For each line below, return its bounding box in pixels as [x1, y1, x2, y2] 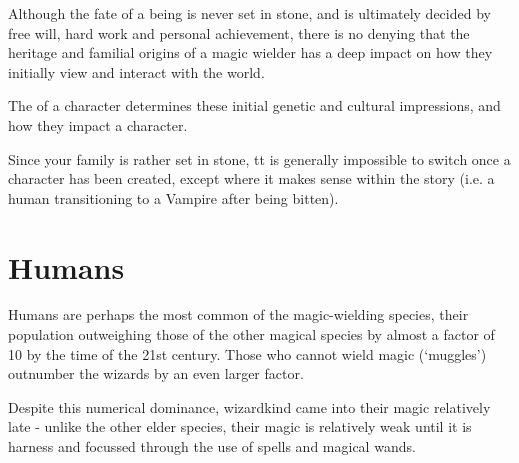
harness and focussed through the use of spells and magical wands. [8, 436, 416, 457]
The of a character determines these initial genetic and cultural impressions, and [8, 95, 501, 116]
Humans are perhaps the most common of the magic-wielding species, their [8, 304, 469, 325]
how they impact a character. [8, 114, 188, 135]
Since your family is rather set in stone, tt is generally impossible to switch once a [8, 148, 511, 169]
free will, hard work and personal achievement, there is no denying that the [8, 22, 470, 43]
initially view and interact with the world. [8, 61, 265, 82]
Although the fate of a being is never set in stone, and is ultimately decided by [8, 3, 491, 23]
